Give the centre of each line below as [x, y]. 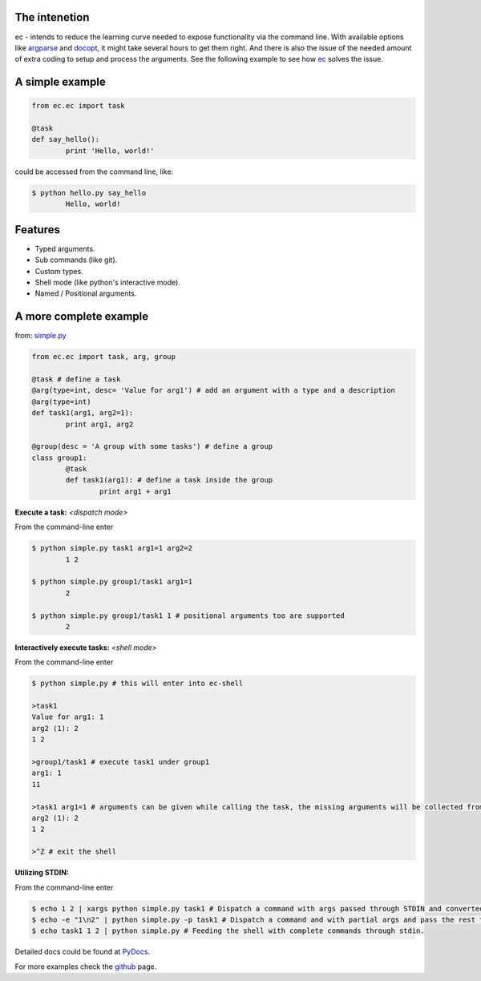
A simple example [60, 82]
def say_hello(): [66, 139]
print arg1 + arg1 [135, 491]
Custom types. [59, 271]
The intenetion [52, 17]
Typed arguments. [65, 248]
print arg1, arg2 [99, 424]
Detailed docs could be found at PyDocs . [83, 952]
